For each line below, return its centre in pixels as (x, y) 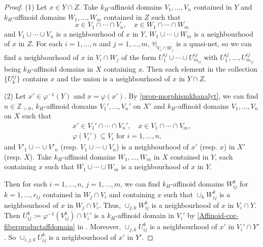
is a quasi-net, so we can (214, 43)
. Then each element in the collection (200, 68)
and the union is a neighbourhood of (114, 79)
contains (35, 79)
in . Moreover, (99, 226)
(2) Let (15, 95)
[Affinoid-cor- (218, 215)
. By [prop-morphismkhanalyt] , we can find (191, 95)
